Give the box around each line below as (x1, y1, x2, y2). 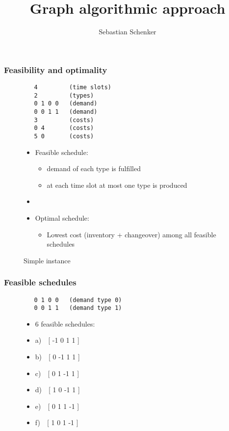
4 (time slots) (34, 84, 111, 91)
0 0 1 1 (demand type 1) (34, 304, 122, 312)
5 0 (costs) (34, 132, 94, 140)
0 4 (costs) (34, 125, 94, 132)
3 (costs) (34, 116, 94, 124)
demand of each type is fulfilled (47, 163, 141, 174)
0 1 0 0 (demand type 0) (34, 296, 122, 304)
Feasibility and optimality (4, 63, 107, 76)
